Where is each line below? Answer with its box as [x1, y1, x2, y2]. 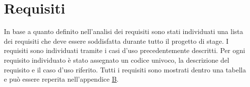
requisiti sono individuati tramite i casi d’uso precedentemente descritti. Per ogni [4, 45, 245, 55]
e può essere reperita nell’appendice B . [4, 74, 119, 84]
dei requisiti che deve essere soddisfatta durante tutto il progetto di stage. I [4, 35, 229, 46]
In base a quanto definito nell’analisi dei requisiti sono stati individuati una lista [4, 26, 243, 36]
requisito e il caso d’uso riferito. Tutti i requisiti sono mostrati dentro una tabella [4, 64, 246, 74]
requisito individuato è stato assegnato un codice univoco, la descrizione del [4, 54, 230, 65]
